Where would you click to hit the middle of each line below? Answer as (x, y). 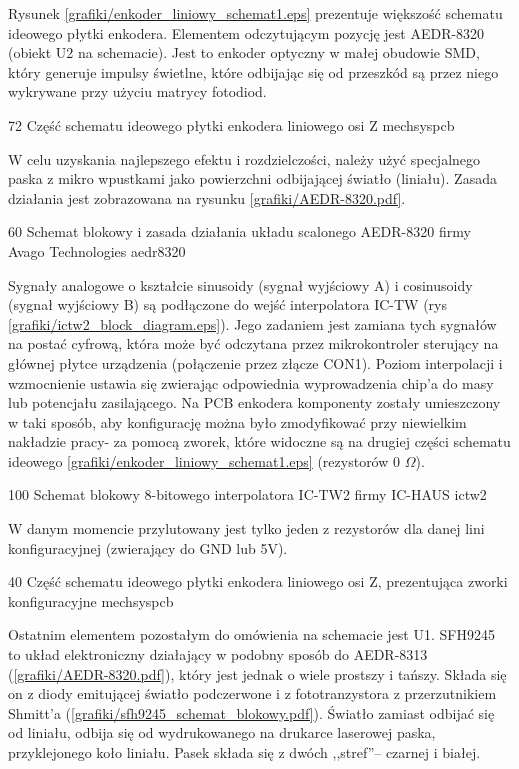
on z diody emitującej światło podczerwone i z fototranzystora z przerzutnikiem (252, 693)
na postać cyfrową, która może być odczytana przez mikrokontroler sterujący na (253, 343)
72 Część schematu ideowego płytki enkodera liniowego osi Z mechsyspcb (231, 124)
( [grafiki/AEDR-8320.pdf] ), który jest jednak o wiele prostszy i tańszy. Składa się (257, 673)
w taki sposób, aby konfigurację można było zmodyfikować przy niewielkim (237, 421)
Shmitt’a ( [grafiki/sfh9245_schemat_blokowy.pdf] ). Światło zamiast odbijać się (251, 712)
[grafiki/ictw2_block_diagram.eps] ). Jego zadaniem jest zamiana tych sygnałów (252, 323)
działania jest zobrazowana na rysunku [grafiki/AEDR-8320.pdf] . (207, 197)
